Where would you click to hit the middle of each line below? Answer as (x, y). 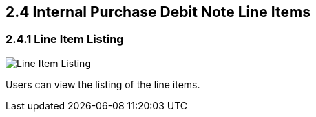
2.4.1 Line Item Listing (65, 39)
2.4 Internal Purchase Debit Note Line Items (158, 12)
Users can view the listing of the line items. (103, 84)
